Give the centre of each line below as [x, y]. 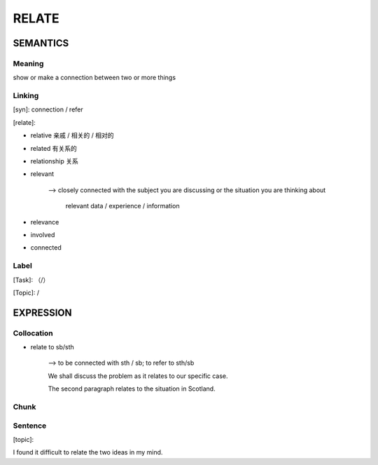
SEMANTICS [41, 43]
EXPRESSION [42, 312]
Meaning [28, 63]
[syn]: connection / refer [48, 109]
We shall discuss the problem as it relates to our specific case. [138, 376]
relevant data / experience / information [122, 206]
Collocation [33, 333]
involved [43, 234]
